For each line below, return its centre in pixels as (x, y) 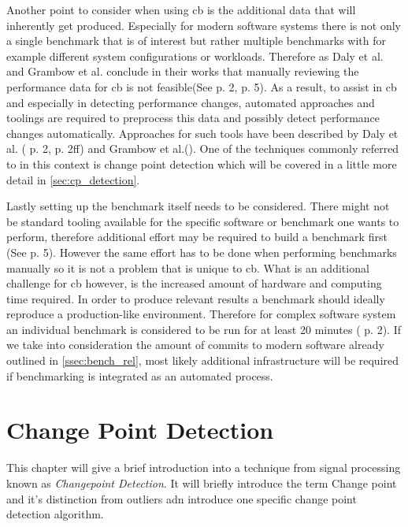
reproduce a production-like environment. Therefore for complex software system (201, 314)
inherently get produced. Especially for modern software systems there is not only (204, 25)
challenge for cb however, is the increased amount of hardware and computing (194, 283)
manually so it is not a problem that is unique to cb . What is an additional (188, 267)
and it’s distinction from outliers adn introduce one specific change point (182, 498)
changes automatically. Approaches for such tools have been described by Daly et (202, 133)
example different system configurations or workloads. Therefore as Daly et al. (195, 56)
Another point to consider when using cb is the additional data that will (181, 9)
